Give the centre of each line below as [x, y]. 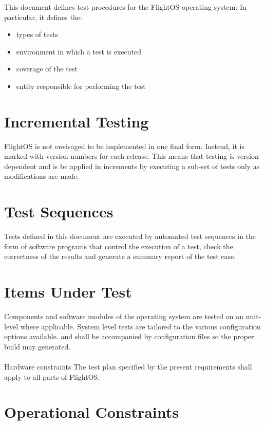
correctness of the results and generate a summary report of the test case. [120, 256]
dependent [21, 166]
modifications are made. [42, 176]
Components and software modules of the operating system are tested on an [124, 316]
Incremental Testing [77, 121]
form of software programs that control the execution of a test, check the [119, 246]
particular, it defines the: [43, 17]
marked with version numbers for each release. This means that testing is [119, 156]
